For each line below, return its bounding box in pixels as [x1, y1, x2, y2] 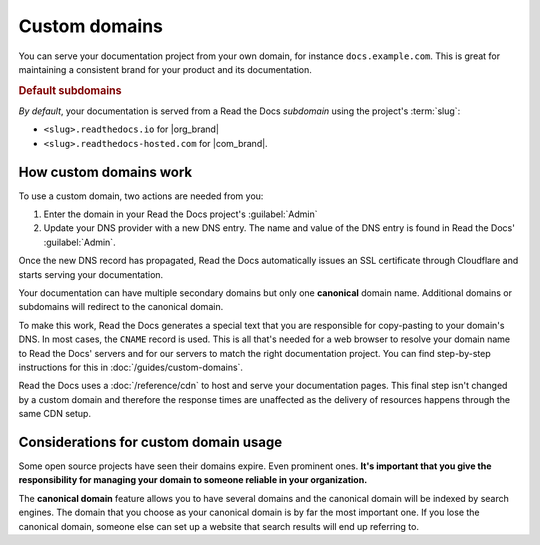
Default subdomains [18, 83, 122, 97]
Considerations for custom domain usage [18, 433, 283, 450]
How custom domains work [18, 163, 193, 180]
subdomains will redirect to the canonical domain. [18, 301, 224, 313]
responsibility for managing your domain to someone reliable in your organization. [18, 474, 368, 486]
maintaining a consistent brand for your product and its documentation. [18, 63, 312, 75]
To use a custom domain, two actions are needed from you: [18, 190, 264, 202]
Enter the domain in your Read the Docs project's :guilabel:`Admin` [43, 208, 319, 220]
